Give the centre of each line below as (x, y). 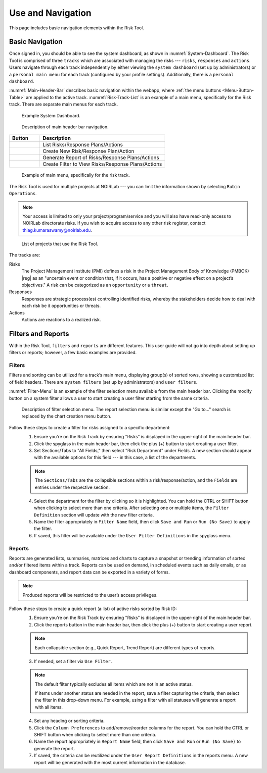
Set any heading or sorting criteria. (69, 721)
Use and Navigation (50, 13)
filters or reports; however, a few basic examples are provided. (73, 353)
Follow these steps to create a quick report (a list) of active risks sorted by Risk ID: (93, 609)
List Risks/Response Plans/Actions (83, 145)
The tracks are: (25, 255)
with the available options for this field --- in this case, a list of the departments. (115, 458)
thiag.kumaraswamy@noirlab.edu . (57, 230)
